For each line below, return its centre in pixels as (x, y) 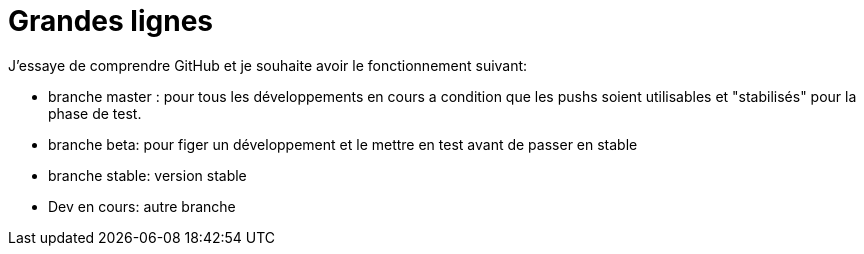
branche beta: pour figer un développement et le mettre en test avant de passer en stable (343, 144)
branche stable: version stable (147, 175)
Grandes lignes (111, 21)
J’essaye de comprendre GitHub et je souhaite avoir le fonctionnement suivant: (268, 65)
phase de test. (95, 113)
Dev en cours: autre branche (142, 206)
